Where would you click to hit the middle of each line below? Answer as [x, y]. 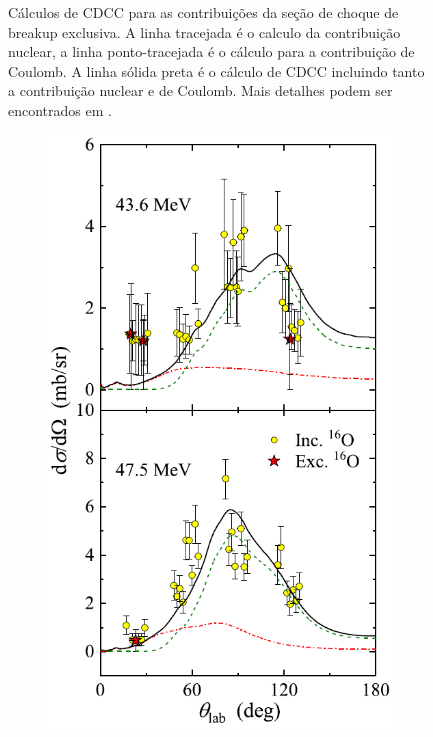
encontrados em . [60, 109]
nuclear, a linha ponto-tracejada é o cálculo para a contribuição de [211, 51]
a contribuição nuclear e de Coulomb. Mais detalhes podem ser [200, 90]
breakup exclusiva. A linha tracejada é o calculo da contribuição [204, 31]
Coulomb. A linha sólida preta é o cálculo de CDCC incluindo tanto [216, 70]
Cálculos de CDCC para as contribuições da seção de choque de [203, 12]
